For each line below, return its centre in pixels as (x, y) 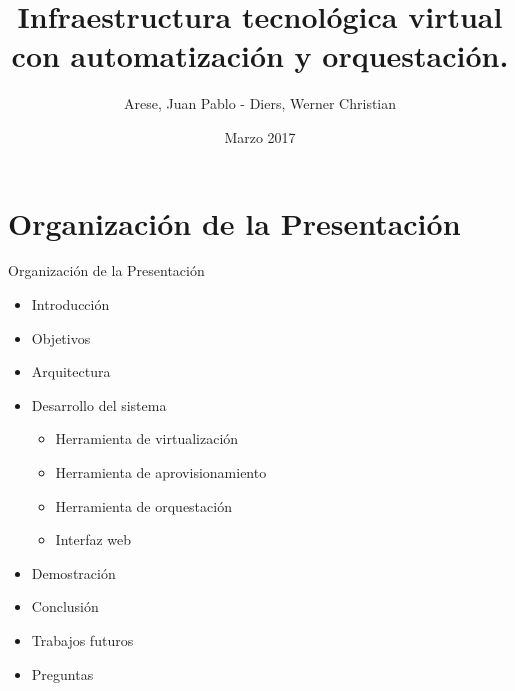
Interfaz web (93, 539)
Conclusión (65, 606)
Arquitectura (71, 371)
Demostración (73, 572)
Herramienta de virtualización (147, 438)
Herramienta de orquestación (143, 505)
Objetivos (61, 337)
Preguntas (62, 673)
